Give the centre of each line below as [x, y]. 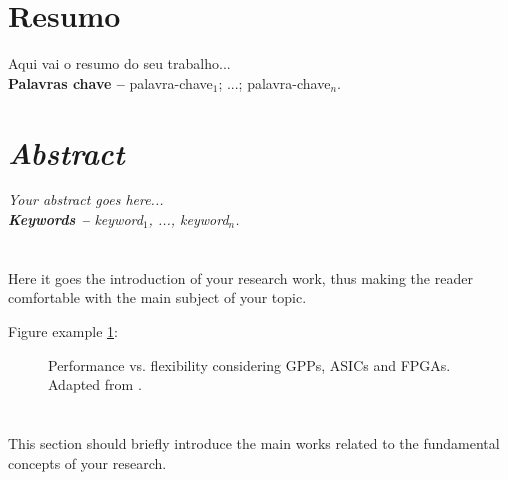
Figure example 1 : [63, 331]
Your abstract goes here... [86, 199]
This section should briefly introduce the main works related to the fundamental [254, 442]
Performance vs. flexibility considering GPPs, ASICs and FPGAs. [249, 364]
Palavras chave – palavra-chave [110, 82]
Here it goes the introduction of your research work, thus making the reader [240, 277]
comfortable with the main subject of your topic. [157, 297]
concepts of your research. [87, 462]
